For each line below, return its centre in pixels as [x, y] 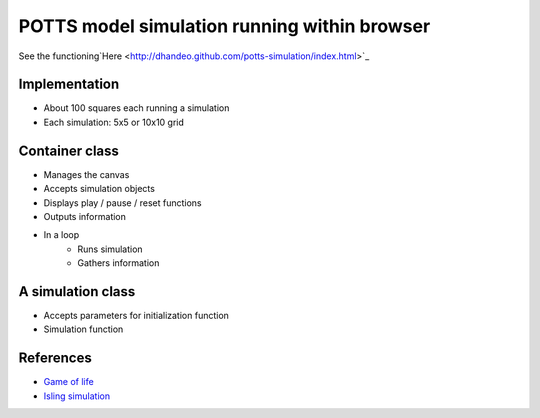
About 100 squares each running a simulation [136, 108]
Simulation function [83, 329]
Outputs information [85, 216]
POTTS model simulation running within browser [224, 26]
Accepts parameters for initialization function [136, 315]
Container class [69, 150]
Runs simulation [110, 249]
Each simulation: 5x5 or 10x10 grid [114, 122]
